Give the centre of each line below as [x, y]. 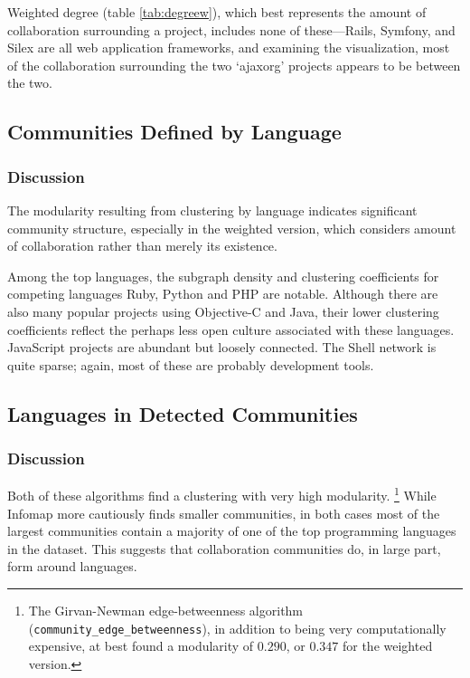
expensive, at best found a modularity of [141, 646]
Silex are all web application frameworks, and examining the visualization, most [229, 48]
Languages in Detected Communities [183, 413]
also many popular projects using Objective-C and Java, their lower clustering [223, 311]
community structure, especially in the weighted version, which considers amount [232, 228]
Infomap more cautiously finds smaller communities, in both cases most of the [224, 513]
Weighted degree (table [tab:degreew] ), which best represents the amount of [217, 12]
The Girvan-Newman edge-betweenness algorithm [166, 610]
